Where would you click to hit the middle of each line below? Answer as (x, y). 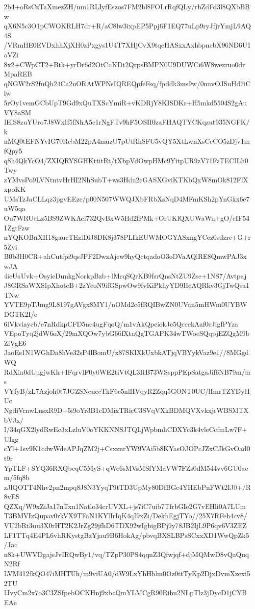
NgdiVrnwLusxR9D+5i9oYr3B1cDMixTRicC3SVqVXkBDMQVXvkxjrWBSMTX (127, 410)
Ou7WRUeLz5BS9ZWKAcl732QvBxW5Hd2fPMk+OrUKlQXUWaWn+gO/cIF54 (127, 218)
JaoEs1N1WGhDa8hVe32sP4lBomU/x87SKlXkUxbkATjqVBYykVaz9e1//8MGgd (127, 352)
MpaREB (18, 74)
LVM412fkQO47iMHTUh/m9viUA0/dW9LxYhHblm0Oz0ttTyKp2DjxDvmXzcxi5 (127, 573)
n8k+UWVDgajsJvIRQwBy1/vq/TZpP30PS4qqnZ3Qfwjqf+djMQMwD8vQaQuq (127, 554)
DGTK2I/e (21, 314)
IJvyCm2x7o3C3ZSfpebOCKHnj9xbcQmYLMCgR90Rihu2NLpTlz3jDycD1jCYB (126, 593)
